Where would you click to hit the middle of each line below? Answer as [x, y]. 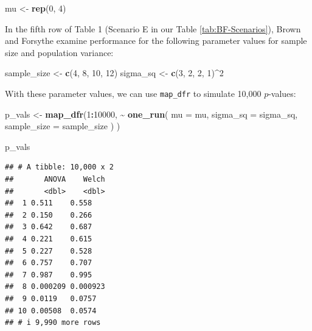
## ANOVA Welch [55, 179]
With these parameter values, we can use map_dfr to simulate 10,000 [133, 93]
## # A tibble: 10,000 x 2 [59, 167]
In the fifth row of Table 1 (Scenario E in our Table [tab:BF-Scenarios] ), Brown [153, 28]
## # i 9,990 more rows [53, 323]
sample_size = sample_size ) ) [63, 126]
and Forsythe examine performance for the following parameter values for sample [156, 41]
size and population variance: [59, 52]
